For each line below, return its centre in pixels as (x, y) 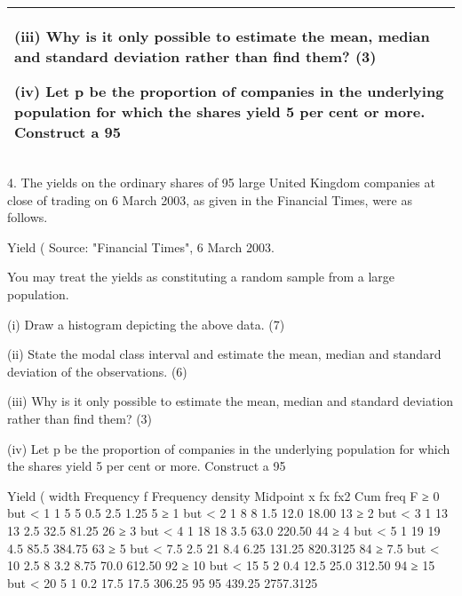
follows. (28, 217)
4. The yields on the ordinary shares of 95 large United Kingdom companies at (221, 182)
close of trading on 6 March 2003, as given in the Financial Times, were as (210, 199)
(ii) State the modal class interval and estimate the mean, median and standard (224, 354)
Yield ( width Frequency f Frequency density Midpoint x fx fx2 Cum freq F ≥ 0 (223, 495)
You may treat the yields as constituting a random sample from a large (201, 277)
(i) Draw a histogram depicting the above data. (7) (146, 324)
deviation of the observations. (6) (97, 371)
